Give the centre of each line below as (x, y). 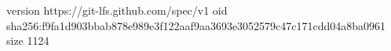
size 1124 (28, 41)
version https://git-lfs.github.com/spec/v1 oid (117, 10)
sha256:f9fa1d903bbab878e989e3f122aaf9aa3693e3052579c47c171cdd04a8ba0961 (196, 25)
